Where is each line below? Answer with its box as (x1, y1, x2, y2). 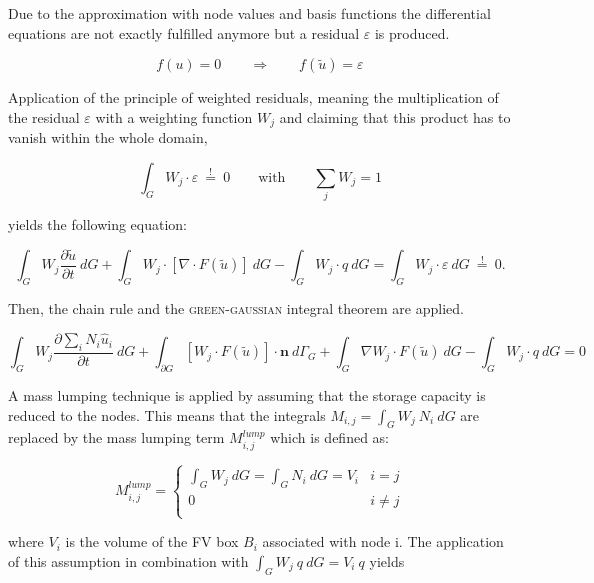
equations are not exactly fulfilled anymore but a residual (8, 22, 360, 43)
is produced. (374, 22, 450, 43)
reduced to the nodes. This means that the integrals (8, 404, 326, 425)
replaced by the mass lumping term (8, 427, 225, 448)
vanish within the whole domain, (8, 127, 208, 148)
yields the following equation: (8, 214, 187, 235)
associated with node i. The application (262, 531, 504, 552)
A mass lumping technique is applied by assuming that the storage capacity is (8, 385, 486, 406)
